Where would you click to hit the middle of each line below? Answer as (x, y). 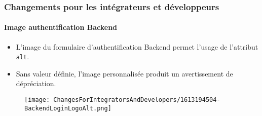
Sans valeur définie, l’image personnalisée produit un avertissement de (124, 73)
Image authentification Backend (61, 27)
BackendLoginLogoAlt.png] (68, 108)
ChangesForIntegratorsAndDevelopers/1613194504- (137, 100)
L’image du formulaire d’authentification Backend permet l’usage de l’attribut (137, 46)
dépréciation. (36, 83)
